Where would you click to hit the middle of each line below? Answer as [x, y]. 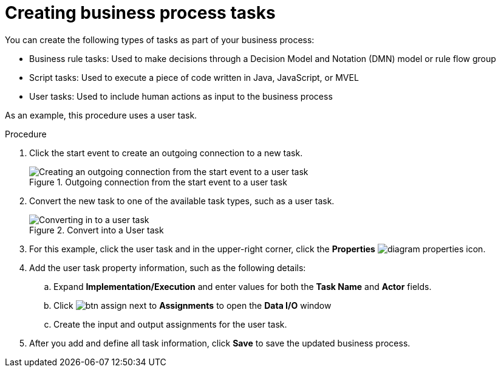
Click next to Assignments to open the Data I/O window [193, 305]
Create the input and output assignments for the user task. [170, 324]
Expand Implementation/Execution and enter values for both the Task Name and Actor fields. [243, 286]
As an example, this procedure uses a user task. [101, 115]
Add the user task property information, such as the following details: [168, 267]
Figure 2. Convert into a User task [97, 230]
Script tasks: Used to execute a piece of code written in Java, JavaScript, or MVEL [194, 77]
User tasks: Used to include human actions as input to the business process [181, 96]
